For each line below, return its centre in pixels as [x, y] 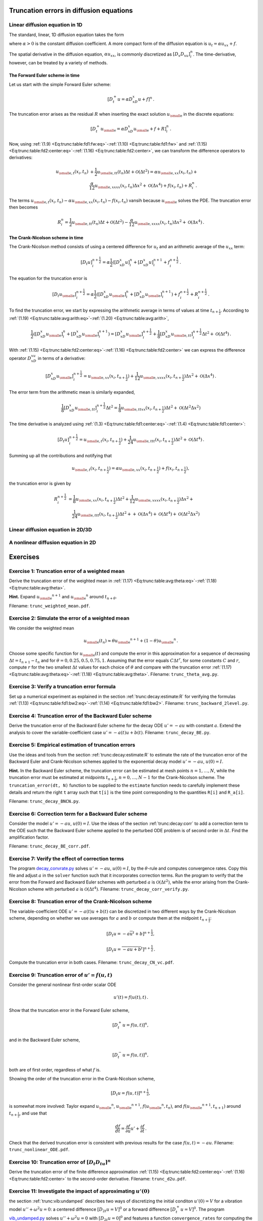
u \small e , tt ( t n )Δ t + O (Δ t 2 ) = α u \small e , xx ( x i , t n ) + [147, 172]
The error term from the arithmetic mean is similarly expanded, [72, 392]
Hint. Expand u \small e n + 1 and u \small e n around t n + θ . [63, 597]
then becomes [24, 207]
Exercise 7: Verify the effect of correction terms [66, 859]
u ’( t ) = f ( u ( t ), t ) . [131, 997]
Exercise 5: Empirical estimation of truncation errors [72, 745]
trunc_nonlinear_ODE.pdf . [39, 1149]
